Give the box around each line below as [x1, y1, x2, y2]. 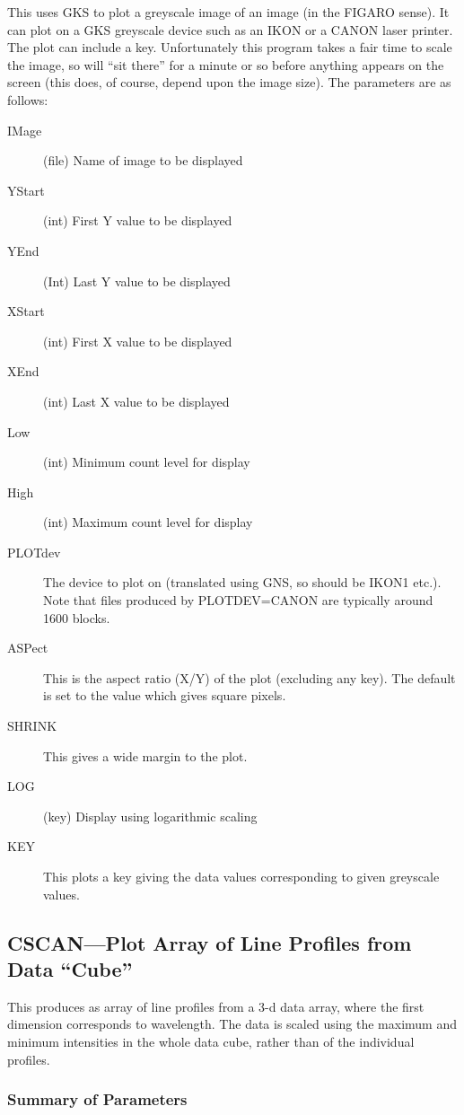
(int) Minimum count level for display [43, 452, 250, 471]
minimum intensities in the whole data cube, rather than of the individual [7, 1032, 415, 1050]
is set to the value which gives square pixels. [43, 686, 286, 705]
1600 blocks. [43, 608, 110, 627]
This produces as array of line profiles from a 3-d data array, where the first [7, 996, 425, 1015]
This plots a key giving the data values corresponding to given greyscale [43, 867, 440, 885]
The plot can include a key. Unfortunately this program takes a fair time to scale [7, 38, 452, 57]
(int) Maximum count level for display [43, 513, 253, 531]
